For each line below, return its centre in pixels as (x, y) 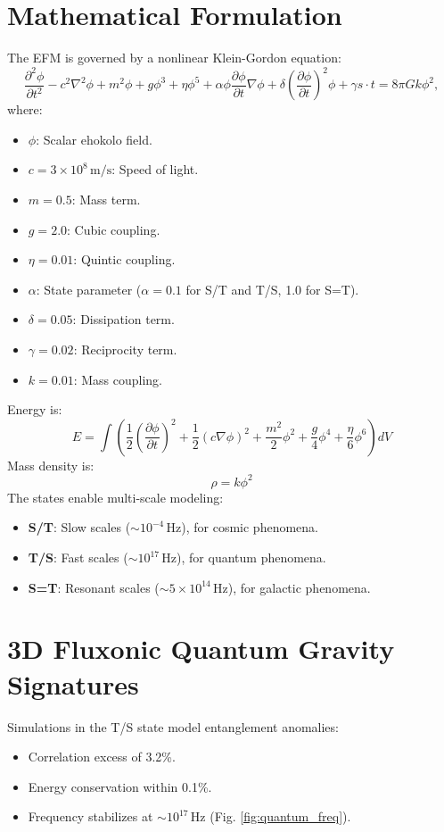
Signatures (73, 683)
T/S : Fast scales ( (78, 557)
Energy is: (35, 409)
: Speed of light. (155, 169)
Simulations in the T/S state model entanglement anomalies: (173, 726)
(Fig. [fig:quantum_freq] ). (280, 816)
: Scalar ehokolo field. (94, 139)
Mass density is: (51, 465)
